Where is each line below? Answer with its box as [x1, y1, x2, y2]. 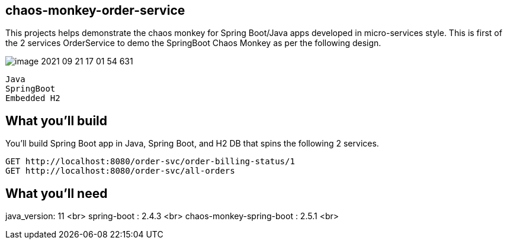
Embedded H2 [5, 93, 60, 103]
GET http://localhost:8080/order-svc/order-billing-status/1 [5, 157, 295, 167]
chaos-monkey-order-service [5, 3, 185, 18]
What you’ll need [5, 186, 108, 201]
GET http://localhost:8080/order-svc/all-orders [5, 166, 235, 176]
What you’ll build [5, 113, 108, 128]
